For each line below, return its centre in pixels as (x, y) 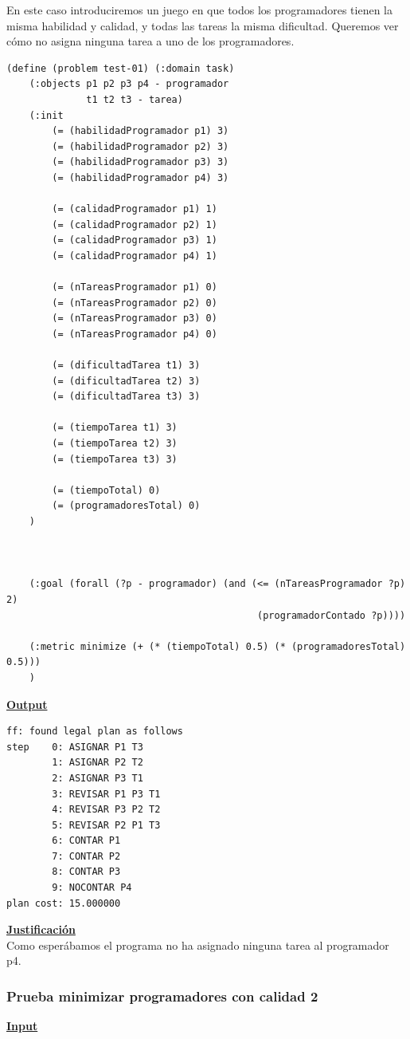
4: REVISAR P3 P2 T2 (106, 810)
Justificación (41, 929)
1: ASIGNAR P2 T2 (98, 763)
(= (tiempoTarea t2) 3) (115, 444)
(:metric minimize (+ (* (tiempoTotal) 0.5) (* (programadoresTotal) (217, 646)
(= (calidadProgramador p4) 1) (135, 256)
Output (27, 704)
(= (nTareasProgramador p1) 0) (135, 287)
